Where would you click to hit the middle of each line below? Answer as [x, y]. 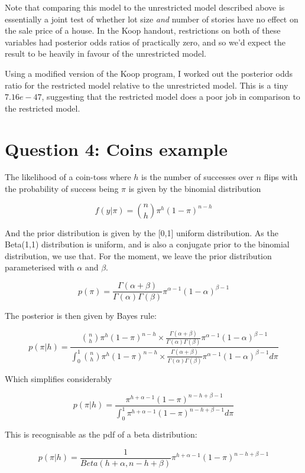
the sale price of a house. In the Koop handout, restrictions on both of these [143, 30]
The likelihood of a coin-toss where [68, 177]
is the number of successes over [197, 177]
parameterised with [40, 267]
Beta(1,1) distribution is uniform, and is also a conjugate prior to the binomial [147, 244]
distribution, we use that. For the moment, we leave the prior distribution [138, 255]
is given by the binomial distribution [195, 189]
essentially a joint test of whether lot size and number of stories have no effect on [152, 19]
